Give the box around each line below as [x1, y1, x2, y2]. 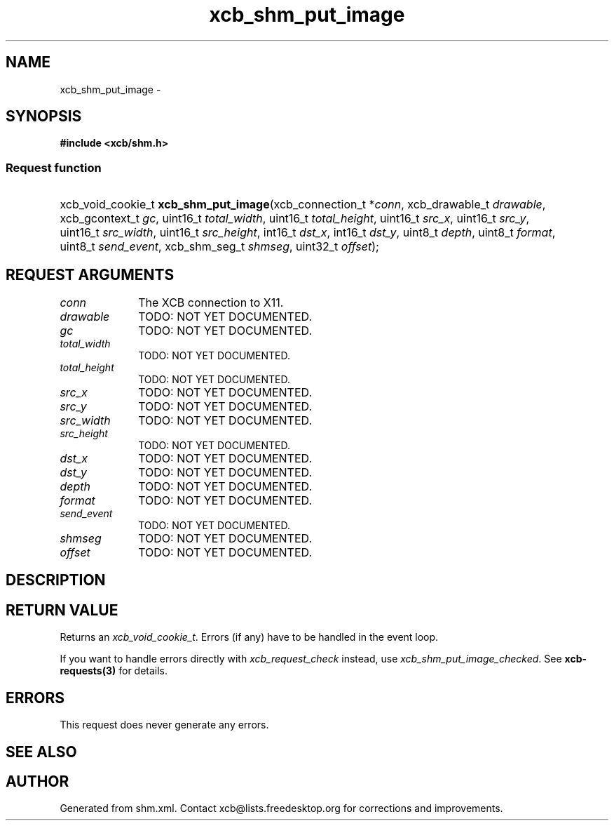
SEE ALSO [6, 742, 77, 761]
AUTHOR [6, 772, 69, 790]
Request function [6, 160, 102, 175]
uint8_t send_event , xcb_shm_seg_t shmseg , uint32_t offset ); [60, 239, 379, 254]
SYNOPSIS [6, 107, 82, 126]
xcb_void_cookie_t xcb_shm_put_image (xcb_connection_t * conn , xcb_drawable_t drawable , [60, 197, 546, 212]
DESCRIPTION [6, 571, 106, 589]
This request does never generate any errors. [60, 719, 269, 731]
